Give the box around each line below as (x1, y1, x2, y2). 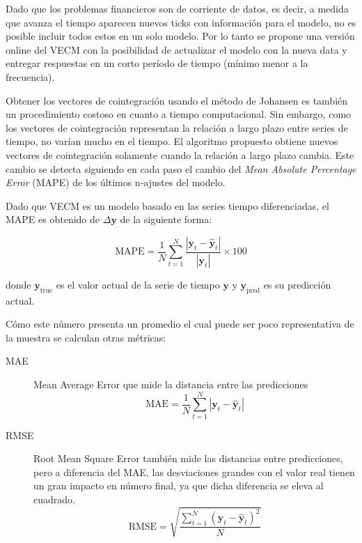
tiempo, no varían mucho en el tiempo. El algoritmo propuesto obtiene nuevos (6, 134, 338, 148)
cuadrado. (33, 492, 75, 507)
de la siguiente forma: (120, 212, 212, 227)
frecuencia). (6, 69, 55, 84)
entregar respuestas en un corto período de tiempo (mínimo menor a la (6, 56, 308, 70)
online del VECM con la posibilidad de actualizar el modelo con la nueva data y (6, 42, 347, 56)
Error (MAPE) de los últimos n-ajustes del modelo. (6, 175, 226, 190)
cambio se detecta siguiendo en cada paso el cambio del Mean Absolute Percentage (6, 161, 356, 176)
